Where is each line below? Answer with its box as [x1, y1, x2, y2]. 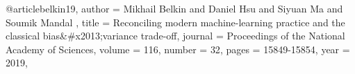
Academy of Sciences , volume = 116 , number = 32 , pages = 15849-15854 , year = [6, 41, 350, 56]
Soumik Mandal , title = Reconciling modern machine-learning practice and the [6, 15, 345, 29]
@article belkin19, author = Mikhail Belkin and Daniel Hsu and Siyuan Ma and [6, 1, 343, 15]
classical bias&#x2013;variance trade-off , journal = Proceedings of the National [6, 28, 345, 43]
